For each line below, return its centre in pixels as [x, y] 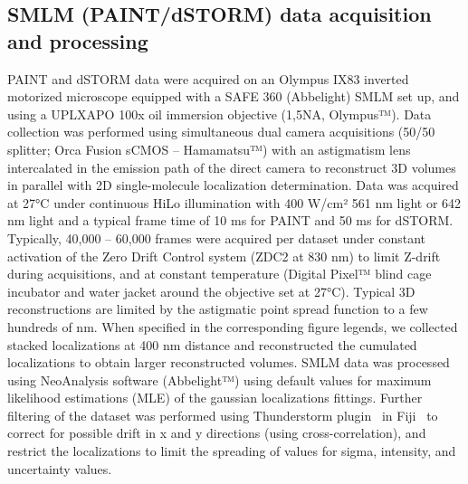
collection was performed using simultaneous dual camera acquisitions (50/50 [221, 132]
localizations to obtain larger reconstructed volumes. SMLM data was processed [229, 362]
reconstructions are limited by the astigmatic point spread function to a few [218, 309]
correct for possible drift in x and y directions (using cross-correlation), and [217, 433]
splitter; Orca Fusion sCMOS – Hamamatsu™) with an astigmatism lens [209, 149]
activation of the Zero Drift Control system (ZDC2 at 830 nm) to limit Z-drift [224, 256]
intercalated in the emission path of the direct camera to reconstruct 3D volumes [232, 167]
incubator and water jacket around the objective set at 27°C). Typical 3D [211, 291]
